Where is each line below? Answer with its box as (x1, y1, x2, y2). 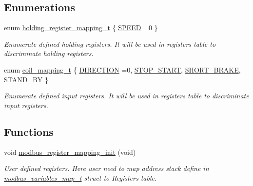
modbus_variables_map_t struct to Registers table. (4, 172, 157, 183)
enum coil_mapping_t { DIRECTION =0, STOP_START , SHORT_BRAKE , (4, 64, 241, 74)
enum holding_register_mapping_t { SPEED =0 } (4, 22, 158, 33)
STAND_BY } (4, 74, 49, 84)
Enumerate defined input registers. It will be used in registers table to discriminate (4, 91, 249, 101)
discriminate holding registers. (4, 48, 94, 58)
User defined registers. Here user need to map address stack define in (4, 163, 209, 173)
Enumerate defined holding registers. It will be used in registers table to (4, 38, 216, 49)
